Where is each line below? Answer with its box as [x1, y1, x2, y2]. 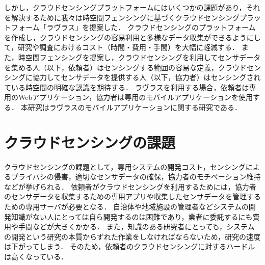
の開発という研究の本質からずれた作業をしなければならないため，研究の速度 [4, 231, 261, 242]
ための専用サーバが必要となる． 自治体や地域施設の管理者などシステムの [4, 201, 249, 212]
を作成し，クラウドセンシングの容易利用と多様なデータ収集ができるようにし [4, 32, 261, 42]
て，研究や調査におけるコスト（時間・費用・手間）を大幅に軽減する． [4, 42, 240, 52]
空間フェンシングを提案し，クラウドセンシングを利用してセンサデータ [25, 51, 261, 62]
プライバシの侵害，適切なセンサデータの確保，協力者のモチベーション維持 [11, 171, 261, 182]
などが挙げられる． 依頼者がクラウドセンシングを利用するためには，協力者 [4, 181, 256, 192]
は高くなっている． [4, 251, 68, 261]
